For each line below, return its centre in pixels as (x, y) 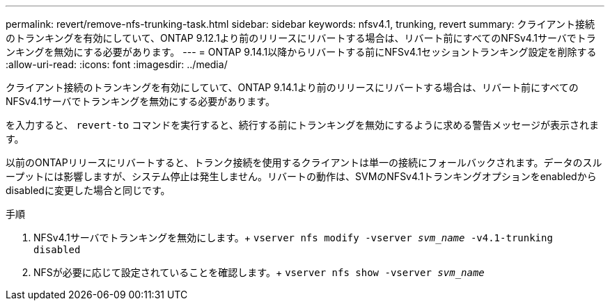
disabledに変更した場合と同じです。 (88, 190)
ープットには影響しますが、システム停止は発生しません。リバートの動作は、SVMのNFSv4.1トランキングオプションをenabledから (301, 176)
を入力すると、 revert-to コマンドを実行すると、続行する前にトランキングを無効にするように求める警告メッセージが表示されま (303, 125)
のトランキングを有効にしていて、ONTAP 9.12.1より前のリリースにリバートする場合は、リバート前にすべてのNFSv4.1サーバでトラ (301, 38)
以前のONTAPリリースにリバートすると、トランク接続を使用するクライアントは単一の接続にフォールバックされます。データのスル (304, 162)
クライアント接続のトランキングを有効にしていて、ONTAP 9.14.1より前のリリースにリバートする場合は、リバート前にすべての (292, 87)
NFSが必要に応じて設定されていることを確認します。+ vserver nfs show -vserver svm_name (259, 272)
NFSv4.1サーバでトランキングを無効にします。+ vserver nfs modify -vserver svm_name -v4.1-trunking (293, 237)
